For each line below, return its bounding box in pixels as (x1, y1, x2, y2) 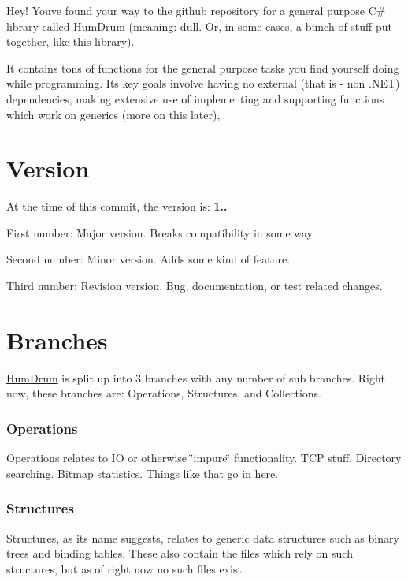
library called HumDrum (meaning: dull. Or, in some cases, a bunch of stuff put (6, 17, 392, 34)
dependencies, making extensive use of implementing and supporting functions (6, 90, 384, 106)
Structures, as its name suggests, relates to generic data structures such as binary (6, 529, 399, 546)
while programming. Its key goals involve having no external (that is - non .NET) (6, 75, 400, 91)
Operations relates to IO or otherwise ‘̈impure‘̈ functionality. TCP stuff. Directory (6, 450, 402, 466)
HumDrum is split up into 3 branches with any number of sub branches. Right (6, 369, 385, 386)
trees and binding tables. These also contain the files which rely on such (6, 545, 353, 561)
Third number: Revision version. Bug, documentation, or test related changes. (6, 278, 383, 294)
